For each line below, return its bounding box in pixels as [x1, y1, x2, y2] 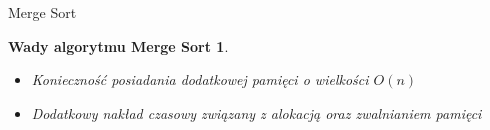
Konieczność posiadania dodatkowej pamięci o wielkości [31, 69, 369, 90]
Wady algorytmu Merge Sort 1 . [8, 35, 229, 56]
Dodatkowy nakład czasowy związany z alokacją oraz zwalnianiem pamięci [31, 102, 482, 123]
